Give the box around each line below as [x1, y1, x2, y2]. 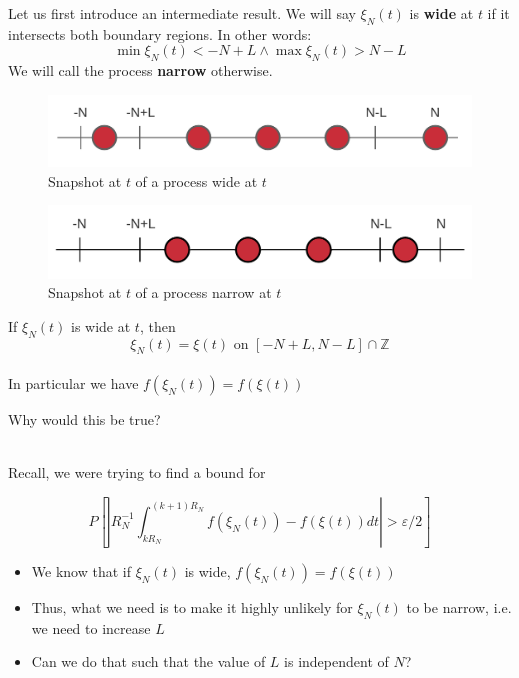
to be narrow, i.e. [406, 596, 512, 617]
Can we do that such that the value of [31, 651, 266, 672]
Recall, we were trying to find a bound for [8, 462, 266, 483]
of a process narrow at [135, 282, 272, 303]
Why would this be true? [8, 409, 161, 430]
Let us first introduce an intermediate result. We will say [8, 3, 356, 23]
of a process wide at [135, 170, 258, 191]
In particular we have [8, 373, 139, 394]
